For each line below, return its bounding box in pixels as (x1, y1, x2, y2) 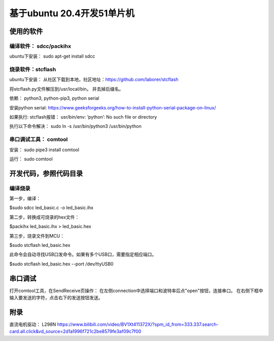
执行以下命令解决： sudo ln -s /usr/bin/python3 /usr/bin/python (9, 123, 142, 129)
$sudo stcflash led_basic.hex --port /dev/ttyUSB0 (9, 261, 114, 267)
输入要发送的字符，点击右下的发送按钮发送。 (9, 295, 103, 301)
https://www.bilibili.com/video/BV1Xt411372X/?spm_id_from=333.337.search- (57, 321, 219, 328)
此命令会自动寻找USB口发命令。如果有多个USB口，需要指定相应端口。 (9, 251, 157, 258)
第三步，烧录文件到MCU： (9, 233, 65, 239)
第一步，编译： (9, 195, 41, 202)
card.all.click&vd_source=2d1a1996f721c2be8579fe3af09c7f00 (9, 328, 142, 334)
